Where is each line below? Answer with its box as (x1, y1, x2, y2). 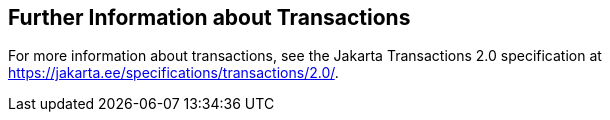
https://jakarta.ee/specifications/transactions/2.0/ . (8, 64, 339, 82)
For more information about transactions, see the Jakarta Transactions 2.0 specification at (8, 47, 602, 65)
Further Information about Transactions (8, 5, 411, 30)
